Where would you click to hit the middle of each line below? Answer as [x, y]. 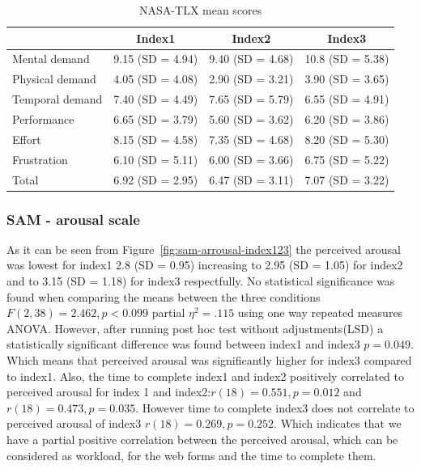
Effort [27, 139]
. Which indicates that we [338, 423]
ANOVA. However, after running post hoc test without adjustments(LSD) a [195, 328]
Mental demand [51, 59]
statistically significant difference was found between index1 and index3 [183, 344]
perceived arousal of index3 [74, 423]
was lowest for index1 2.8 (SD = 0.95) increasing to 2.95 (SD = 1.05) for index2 [205, 265]
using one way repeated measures [320, 313]
